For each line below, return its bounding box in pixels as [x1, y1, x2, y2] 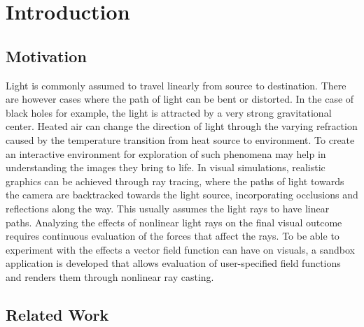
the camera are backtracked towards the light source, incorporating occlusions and [6, 187, 358, 202]
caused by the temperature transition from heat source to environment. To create [6, 132, 355, 147]
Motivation [6, 45, 87, 66]
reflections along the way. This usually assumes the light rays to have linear [6, 201, 330, 215]
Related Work [6, 303, 109, 325]
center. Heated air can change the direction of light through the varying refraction [6, 119, 358, 133]
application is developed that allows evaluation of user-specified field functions [6, 256, 341, 270]
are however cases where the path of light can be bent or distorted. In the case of [6, 92, 354, 106]
